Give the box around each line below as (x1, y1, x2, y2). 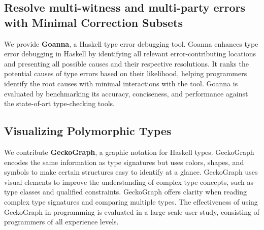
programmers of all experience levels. (4, 216, 119, 227)
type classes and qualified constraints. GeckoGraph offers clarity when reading (4, 186, 247, 197)
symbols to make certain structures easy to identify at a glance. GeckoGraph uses (4, 167, 258, 177)
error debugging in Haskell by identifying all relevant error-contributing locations (4, 48, 256, 59)
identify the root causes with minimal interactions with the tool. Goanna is (4, 78, 238, 88)
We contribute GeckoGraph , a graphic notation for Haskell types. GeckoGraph (4, 146, 254, 157)
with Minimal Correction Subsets (4, 14, 183, 30)
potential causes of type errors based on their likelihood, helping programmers (4, 68, 247, 79)
